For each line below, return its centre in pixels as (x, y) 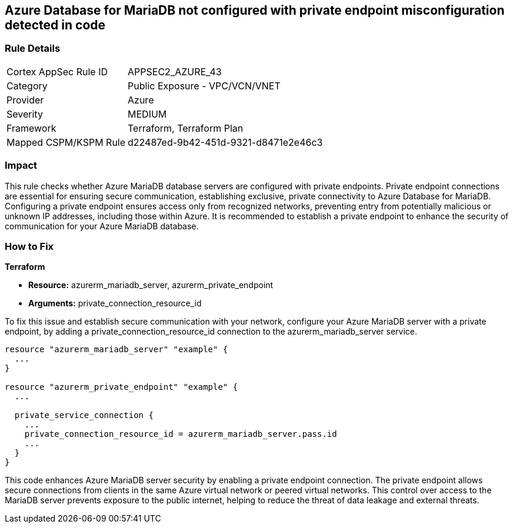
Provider (25, 100)
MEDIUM (147, 114)
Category (27, 86)
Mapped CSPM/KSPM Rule (66, 142)
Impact (21, 166)
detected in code (55, 25)
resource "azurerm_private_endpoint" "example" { (121, 387)
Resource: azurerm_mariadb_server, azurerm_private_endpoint (151, 285)
